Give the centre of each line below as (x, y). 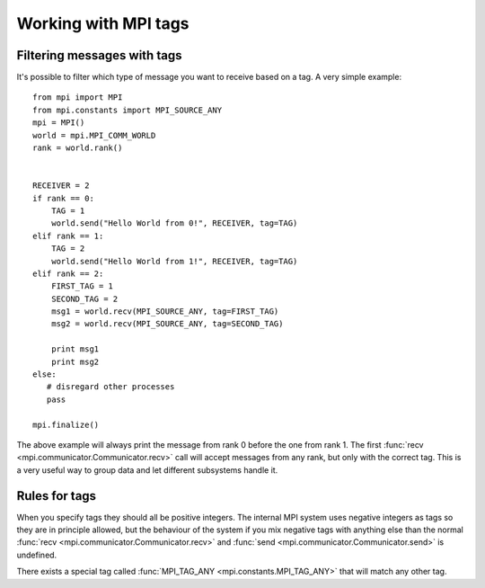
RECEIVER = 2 (61, 186)
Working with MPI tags (103, 23)
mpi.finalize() (66, 424)
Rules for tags (57, 496)
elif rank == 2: (68, 273)
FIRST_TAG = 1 (82, 286)
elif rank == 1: (68, 236)
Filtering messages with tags (99, 55)
